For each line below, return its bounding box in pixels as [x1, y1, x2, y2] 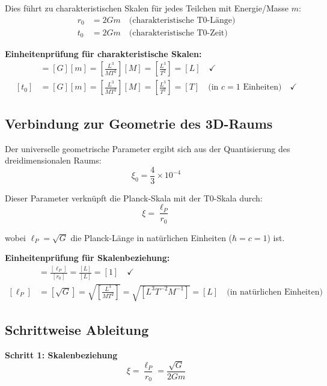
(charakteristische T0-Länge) [129, 16, 236, 25]
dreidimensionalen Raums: [5, 154, 102, 167]
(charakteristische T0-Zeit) [129, 28, 228, 37]
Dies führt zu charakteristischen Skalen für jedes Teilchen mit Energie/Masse [5, 2, 289, 14]
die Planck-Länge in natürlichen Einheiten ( [70, 231, 233, 244]
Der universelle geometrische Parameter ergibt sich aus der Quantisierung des [5, 142, 290, 155]
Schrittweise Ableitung [5, 320, 149, 339]
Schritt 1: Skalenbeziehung [5, 348, 118, 361]
